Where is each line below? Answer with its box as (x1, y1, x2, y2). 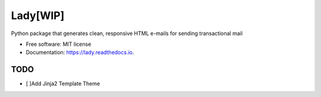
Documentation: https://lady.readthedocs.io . (26, 49, 134, 56)
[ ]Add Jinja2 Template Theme (26, 80, 100, 87)
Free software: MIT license (26, 40, 92, 48)
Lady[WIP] (11, 9, 65, 22)
